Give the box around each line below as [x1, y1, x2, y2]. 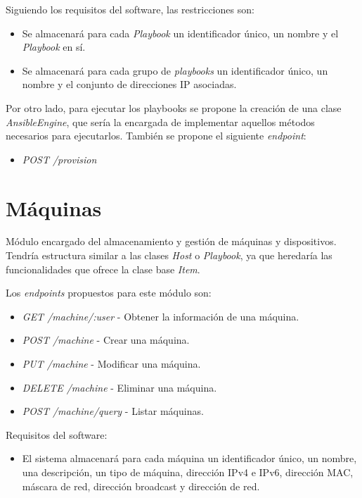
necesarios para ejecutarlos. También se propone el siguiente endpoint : [6, 128, 306, 143]
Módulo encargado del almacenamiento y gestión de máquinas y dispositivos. [6, 234, 337, 249]
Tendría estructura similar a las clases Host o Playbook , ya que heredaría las [6, 248, 332, 263]
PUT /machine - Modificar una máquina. [22, 356, 201, 371]
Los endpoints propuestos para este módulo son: [6, 285, 212, 300]
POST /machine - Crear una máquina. [22, 332, 190, 347]
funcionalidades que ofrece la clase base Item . [6, 261, 200, 276]
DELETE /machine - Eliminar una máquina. [22, 380, 217, 394]
